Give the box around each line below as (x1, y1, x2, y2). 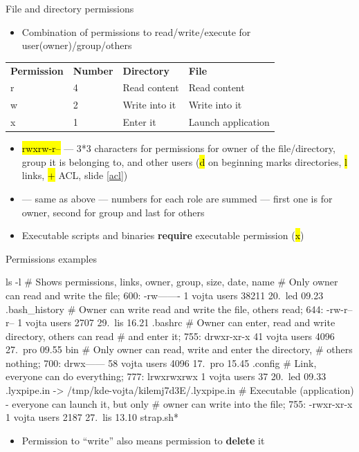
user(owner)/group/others (21, 38, 132, 53)
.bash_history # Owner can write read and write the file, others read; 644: (6, 301, 324, 316)
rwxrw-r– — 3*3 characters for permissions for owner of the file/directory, (21, 141, 335, 156)
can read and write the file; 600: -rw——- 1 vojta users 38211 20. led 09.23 (6, 288, 324, 302)
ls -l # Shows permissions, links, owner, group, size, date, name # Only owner (6, 274, 338, 289)
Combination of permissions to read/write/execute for (21, 24, 251, 39)
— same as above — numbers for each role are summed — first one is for (21, 191, 333, 205)
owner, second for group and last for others (21, 205, 205, 219)
